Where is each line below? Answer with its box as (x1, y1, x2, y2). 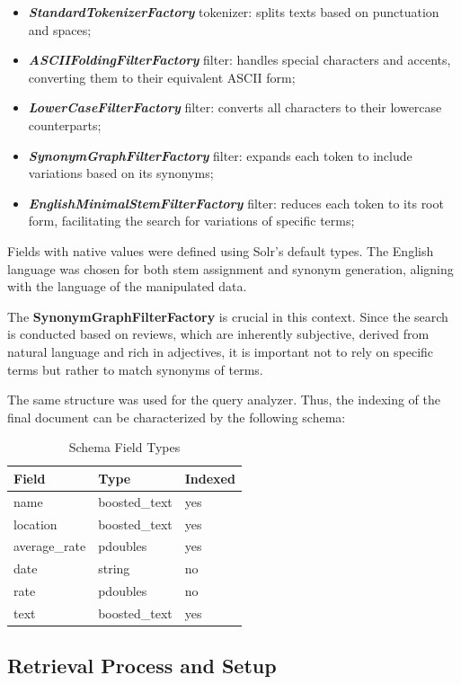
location (13, 514, 58, 533)
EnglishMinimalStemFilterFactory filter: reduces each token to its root (28, 193, 444, 212)
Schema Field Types (68, 438, 181, 457)
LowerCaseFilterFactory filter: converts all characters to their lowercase (28, 98, 442, 117)
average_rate (13, 537, 86, 555)
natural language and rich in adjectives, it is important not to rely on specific (7, 342, 434, 360)
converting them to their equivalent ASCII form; (28, 67, 296, 86)
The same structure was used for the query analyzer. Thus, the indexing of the (7, 390, 441, 409)
